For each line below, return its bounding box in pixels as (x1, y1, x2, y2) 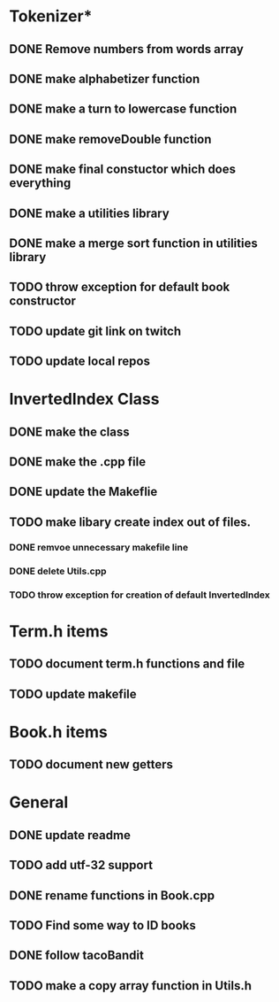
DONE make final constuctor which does (9, 162, 237, 177)
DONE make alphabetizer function (9, 71, 200, 86)
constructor (9, 294, 77, 309)
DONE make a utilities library (9, 205, 170, 220)
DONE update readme (9, 828, 131, 843)
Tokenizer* (9, 6, 93, 27)
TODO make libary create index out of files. (9, 514, 252, 529)
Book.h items (9, 721, 109, 742)
